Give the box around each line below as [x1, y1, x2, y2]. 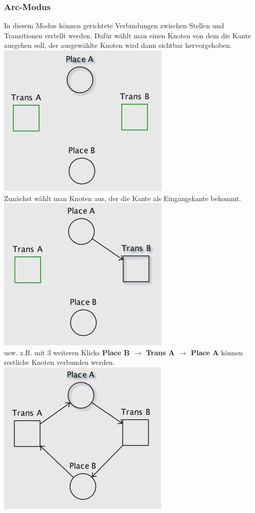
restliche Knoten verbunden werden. [4, 357, 115, 367]
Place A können [191, 347, 243, 357]
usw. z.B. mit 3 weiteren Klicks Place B [4, 347, 130, 357]
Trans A [146, 347, 175, 357]
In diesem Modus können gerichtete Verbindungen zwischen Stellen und [4, 20, 224, 31]
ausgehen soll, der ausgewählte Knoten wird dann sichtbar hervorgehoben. [4, 40, 232, 50]
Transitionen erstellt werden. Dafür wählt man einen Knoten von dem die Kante [4, 30, 251, 40]
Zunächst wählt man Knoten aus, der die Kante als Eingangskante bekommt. [4, 193, 241, 203]
